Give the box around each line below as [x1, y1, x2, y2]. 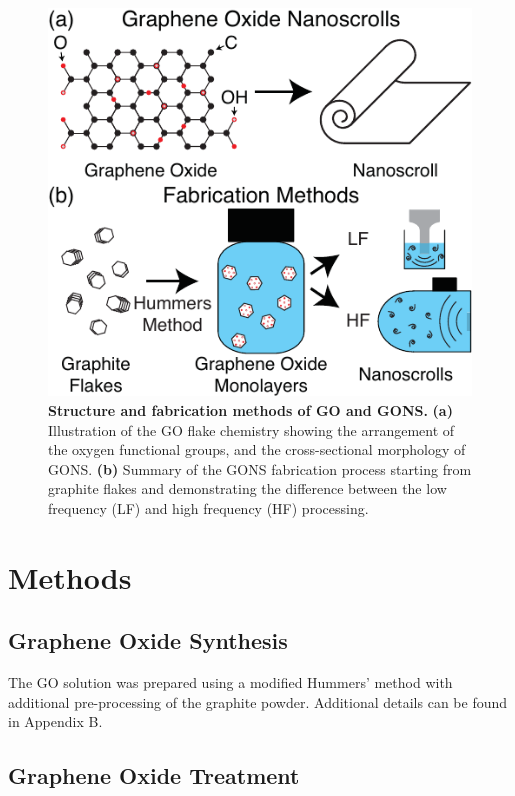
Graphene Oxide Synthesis [8, 625, 288, 656]
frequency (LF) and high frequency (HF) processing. [48, 497, 369, 518]
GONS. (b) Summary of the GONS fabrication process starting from [48, 458, 472, 479]
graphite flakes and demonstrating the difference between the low [48, 478, 447, 499]
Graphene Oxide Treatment [8, 760, 300, 791]
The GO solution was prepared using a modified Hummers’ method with [8, 672, 453, 693]
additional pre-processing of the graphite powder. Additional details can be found [8, 691, 508, 712]
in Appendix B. [8, 711, 103, 732]
